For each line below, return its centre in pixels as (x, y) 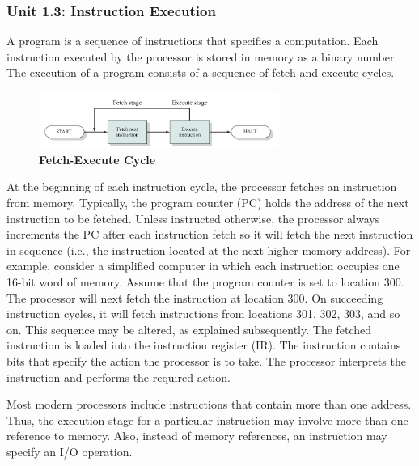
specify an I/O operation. (70, 451)
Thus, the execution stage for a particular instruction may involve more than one (207, 419)
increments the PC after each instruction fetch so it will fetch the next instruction (210, 234)
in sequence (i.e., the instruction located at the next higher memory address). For (209, 250)
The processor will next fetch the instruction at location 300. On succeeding (195, 297)
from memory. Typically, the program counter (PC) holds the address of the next (208, 203)
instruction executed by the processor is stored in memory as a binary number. (202, 56)
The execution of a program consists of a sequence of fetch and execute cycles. (201, 72)
